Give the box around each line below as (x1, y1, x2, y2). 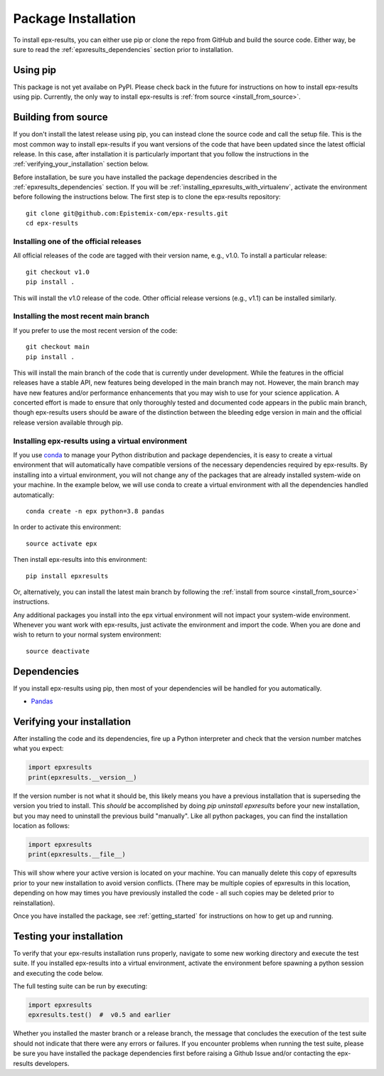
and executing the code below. (13, 969, 103, 977)
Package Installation (13, 11, 137, 26)
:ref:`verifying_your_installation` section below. (13, 160, 149, 169)
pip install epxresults (26, 572, 109, 580)
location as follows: (13, 821, 70, 830)
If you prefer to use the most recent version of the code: (13, 326, 178, 334)
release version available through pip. (13, 418, 124, 427)
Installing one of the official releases (13, 237, 142, 247)
